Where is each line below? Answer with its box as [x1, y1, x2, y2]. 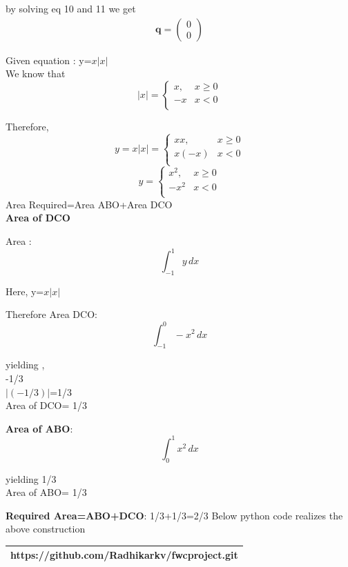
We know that [6, 66, 66, 81]
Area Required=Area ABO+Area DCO [6, 197, 173, 211]
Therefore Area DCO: [6, 307, 97, 321]
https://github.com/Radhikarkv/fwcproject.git [10, 548, 238, 562]
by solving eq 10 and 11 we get [6, 1, 136, 15]
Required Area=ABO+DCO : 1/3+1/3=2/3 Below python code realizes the [6, 508, 343, 522]
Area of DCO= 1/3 [6, 398, 88, 412]
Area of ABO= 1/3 [6, 485, 87, 499]
